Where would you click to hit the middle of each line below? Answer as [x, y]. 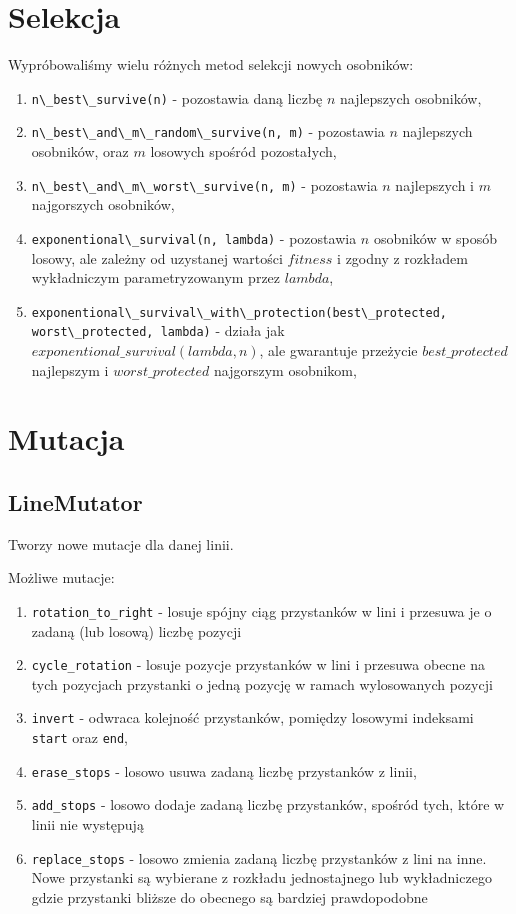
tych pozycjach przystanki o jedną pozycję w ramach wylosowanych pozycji [262, 683]
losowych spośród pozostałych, [243, 151]
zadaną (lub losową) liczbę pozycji [136, 630]
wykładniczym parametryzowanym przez [156, 277]
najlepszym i [70, 369]
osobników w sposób [435, 237]
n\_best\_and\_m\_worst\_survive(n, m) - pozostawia [204, 184]
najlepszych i [435, 184]
